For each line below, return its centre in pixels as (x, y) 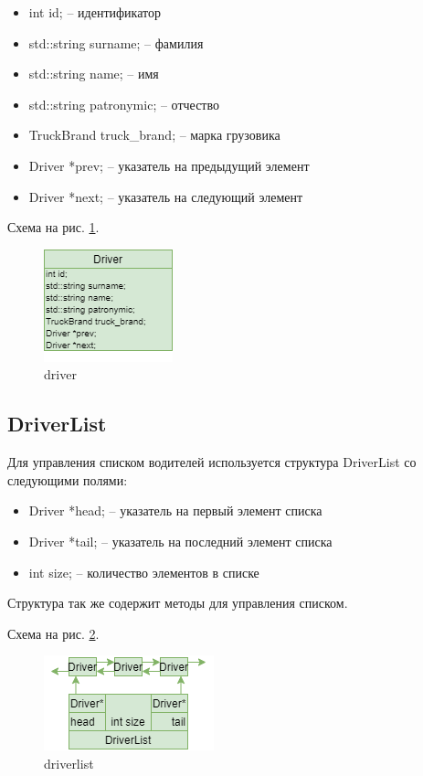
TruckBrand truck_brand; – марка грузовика (154, 135)
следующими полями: (68, 479)
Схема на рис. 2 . (53, 633)
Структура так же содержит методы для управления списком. (178, 603)
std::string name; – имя (94, 74)
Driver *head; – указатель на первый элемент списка (175, 510)
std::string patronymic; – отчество (124, 104)
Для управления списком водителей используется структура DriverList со (212, 462)
